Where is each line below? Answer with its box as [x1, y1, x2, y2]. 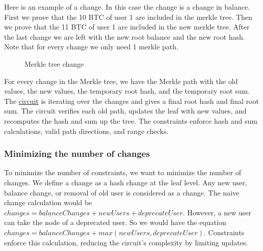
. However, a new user [182, 207, 251, 217]
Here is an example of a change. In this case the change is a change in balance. [4, 2, 250, 12]
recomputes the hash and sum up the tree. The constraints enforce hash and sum [4, 115, 257, 126]
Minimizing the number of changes [4, 147, 150, 160]
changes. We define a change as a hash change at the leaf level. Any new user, [4, 177, 247, 187]
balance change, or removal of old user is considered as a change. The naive [4, 187, 240, 198]
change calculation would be [4, 197, 92, 208]
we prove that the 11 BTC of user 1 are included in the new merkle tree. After [4, 21, 250, 32]
